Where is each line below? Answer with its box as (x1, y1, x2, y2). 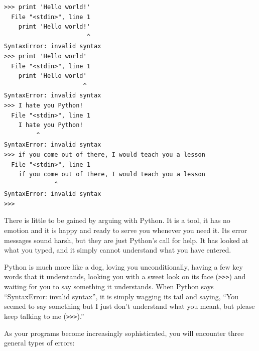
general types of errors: (4, 337, 75, 348)
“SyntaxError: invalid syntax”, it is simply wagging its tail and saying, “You (4, 291, 239, 301)
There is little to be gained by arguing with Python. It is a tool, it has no (4, 215, 230, 225)
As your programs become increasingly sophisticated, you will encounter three (4, 327, 244, 338)
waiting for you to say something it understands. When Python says (4, 281, 214, 292)
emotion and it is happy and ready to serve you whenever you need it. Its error (4, 225, 247, 236)
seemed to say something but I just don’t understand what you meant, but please (4, 301, 255, 311)
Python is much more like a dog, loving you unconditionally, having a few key (4, 261, 243, 272)
